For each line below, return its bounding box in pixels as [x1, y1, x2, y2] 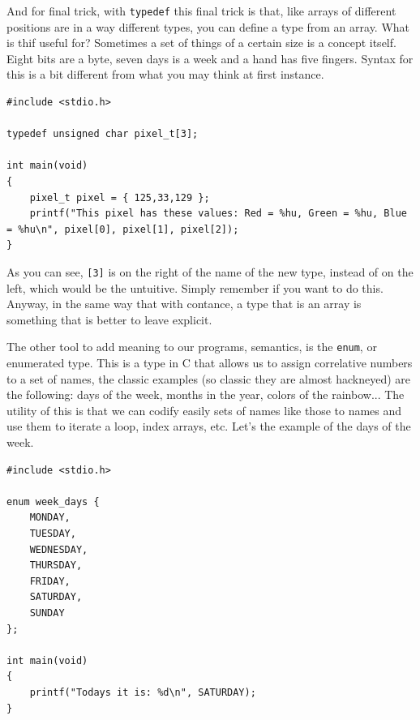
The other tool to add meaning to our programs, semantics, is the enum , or [6, 338, 377, 355]
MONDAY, [29, 512, 71, 524]
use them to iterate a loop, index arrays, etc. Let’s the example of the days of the [6, 418, 411, 435]
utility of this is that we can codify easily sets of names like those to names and [6, 401, 402, 418]
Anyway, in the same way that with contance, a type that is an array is [6, 295, 362, 312]
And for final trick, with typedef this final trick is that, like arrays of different [6, 2, 396, 19]
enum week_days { [6, 495, 100, 508]
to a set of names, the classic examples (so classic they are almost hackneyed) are [6, 370, 411, 387]
